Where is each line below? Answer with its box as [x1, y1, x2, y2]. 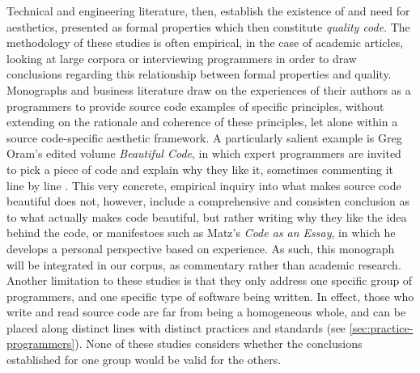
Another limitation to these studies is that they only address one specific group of [6, 272, 413, 289]
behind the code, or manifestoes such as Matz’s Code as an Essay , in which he [6, 224, 396, 241]
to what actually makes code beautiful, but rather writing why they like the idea [6, 208, 407, 225]
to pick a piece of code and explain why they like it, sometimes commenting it [6, 160, 394, 177]
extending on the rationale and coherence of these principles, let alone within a [6, 113, 398, 130]
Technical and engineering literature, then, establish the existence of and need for [6, 2, 410, 19]
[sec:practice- [349, 319, 414, 336]
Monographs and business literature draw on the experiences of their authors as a [6, 81, 411, 98]
